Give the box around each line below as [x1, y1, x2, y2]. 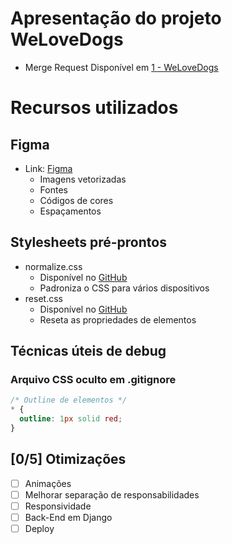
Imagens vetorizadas [39, 173, 127, 185]
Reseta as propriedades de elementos [39, 313, 197, 326]
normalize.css [24, 260, 83, 272]
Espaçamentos [39, 205, 102, 217]
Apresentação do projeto [10, 7, 222, 30]
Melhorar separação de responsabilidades [24, 488, 200, 501]
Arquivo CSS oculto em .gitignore [10, 373, 177, 387]
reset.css [24, 292, 63, 304]
